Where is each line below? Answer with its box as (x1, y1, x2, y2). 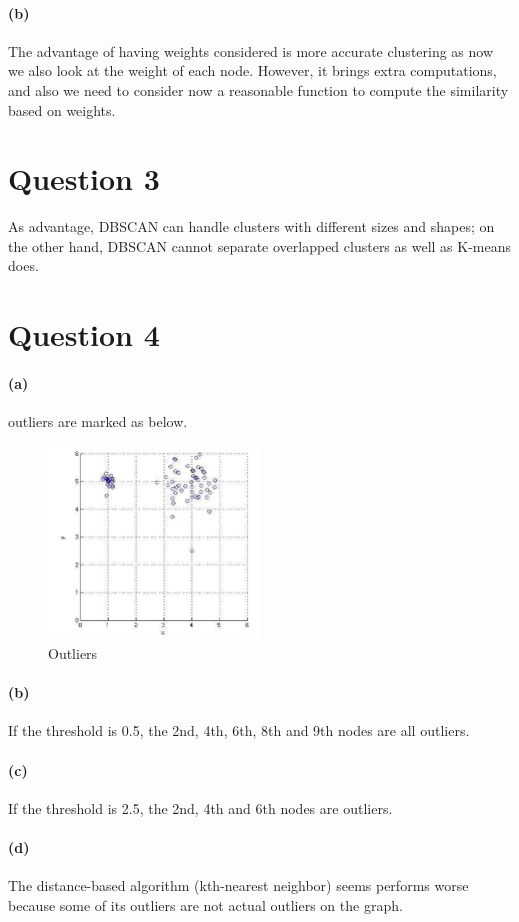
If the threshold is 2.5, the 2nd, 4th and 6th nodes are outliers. (8, 797, 393, 818)
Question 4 (8, 314, 160, 355)
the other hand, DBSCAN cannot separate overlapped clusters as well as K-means (8, 235, 512, 256)
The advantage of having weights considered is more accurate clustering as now (8, 40, 494, 61)
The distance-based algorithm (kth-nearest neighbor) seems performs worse (8, 875, 469, 896)
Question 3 (8, 158, 160, 199)
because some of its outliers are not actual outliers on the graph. (8, 894, 403, 915)
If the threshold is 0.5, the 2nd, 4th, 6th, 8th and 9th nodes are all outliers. (8, 720, 470, 741)
